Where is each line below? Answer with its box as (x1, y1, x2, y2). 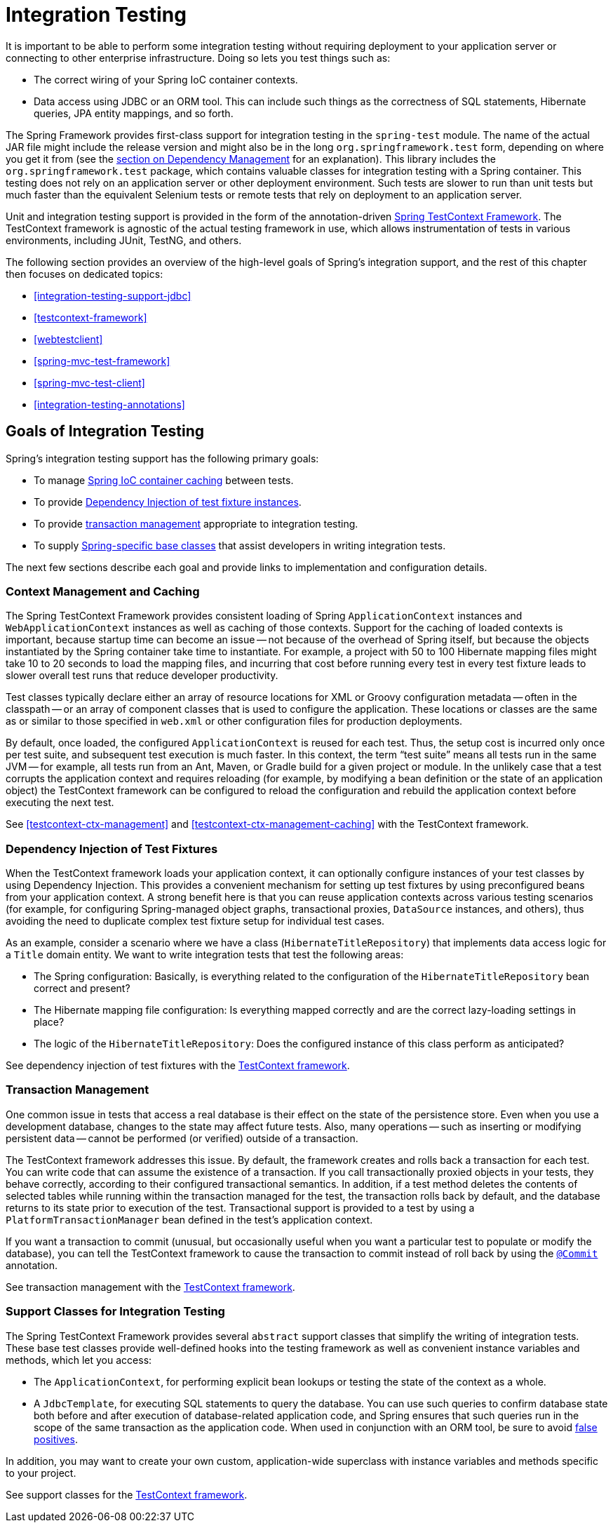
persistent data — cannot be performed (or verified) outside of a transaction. (6, 1132, 358, 1144)
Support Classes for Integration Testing (6, 1304, 225, 1319)
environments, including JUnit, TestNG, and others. (6, 234, 242, 246)
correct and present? (34, 982, 130, 995)
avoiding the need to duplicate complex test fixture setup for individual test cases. (6, 915, 385, 927)
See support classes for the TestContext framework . (6, 1488, 248, 1501)
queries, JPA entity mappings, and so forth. (34, 107, 234, 119)
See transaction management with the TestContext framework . (6, 1280, 295, 1293)
